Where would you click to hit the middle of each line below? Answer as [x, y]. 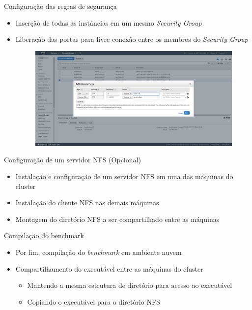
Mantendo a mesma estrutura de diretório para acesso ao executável [130, 285]
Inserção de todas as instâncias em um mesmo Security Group [109, 22]
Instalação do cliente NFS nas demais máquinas [87, 202]
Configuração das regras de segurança [60, 6]
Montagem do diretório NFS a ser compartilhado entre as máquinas [117, 219]
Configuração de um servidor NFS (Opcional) [72, 160]
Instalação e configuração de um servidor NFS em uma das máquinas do [124, 176]
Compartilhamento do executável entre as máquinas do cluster [109, 268]
